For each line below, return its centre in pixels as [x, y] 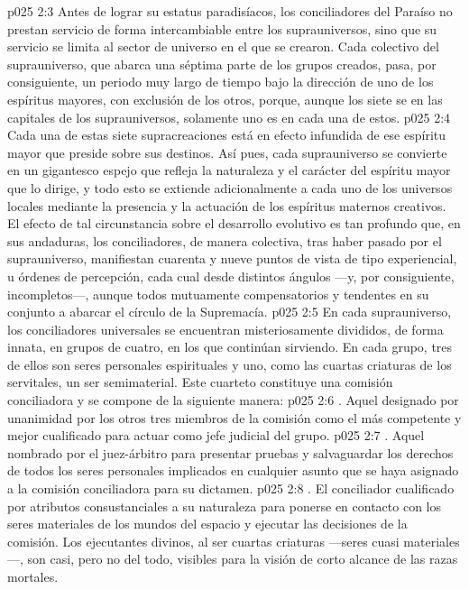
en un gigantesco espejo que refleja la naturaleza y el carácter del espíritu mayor [229, 170]
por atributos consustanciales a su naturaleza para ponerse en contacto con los [224, 506]
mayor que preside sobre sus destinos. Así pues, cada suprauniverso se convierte [227, 152]
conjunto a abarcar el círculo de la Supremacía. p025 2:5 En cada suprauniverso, [230, 312]
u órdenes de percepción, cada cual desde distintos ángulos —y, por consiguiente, [231, 276]
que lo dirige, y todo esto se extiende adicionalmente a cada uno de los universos [230, 187]
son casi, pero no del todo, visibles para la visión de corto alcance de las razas [243, 559]
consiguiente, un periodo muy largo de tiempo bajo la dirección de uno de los [221, 82]
